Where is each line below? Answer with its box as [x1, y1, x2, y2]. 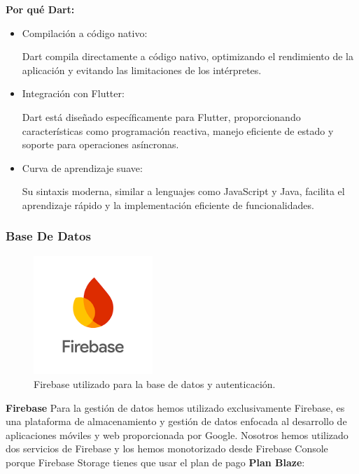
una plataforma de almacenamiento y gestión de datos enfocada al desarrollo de [6, 414, 347, 429]
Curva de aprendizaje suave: [22, 160, 143, 175]
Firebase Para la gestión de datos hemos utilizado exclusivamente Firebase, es [6, 400, 345, 415]
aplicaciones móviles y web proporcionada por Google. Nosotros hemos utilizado [6, 427, 349, 442]
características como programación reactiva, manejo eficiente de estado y [22, 123, 334, 138]
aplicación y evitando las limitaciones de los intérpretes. [22, 62, 262, 77]
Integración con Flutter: [22, 86, 125, 101]
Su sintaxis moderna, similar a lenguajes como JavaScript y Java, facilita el [22, 184, 345, 199]
